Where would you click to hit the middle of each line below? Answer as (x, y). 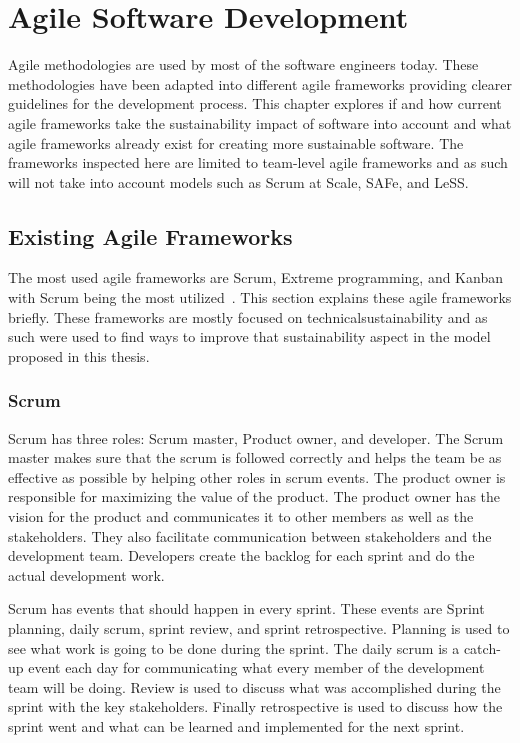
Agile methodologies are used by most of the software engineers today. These (243, 64)
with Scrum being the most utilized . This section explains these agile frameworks (260, 297)
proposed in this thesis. (79, 355)
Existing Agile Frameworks (150, 235)
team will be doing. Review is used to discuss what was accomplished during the (254, 686)
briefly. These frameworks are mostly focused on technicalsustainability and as (248, 316)
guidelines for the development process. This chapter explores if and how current (255, 103)
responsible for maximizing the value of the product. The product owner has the (254, 496)
